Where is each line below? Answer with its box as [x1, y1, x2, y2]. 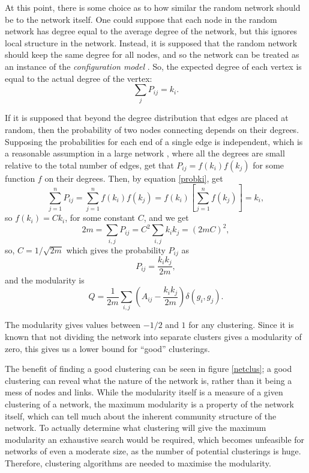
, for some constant [65, 211, 135, 224]
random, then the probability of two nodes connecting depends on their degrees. [5, 123, 299, 136]
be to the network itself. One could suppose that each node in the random [5, 13, 277, 25]
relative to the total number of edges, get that [5, 158, 174, 171]
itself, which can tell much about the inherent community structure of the [5, 409, 277, 422]
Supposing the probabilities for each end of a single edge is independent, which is [5, 135, 303, 147]
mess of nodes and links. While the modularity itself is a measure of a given [5, 386, 283, 398]
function [5, 172, 35, 184]
